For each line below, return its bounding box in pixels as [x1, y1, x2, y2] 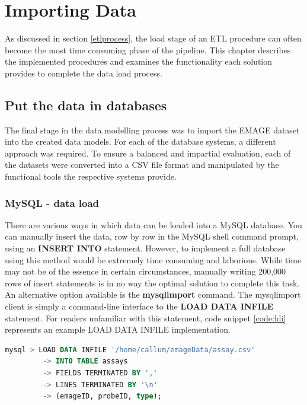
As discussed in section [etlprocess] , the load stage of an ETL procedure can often [5, 32, 302, 44]
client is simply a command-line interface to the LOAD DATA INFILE [5, 300, 274, 312]
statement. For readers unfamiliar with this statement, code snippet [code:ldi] [5, 311, 286, 324]
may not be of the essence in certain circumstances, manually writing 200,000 [5, 265, 286, 278]
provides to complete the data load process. [5, 66, 162, 79]
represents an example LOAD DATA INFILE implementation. [5, 323, 231, 336]
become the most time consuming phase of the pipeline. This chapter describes [5, 43, 291, 56]
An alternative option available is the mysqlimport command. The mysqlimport [5, 288, 301, 301]
